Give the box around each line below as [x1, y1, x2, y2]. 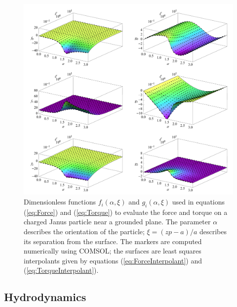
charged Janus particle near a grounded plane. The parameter [24, 216, 211, 227]
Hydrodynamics [4, 289, 86, 305]
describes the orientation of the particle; [24, 226, 145, 237]
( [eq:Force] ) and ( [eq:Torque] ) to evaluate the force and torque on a [24, 206, 228, 217]
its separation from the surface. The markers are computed [24, 236, 202, 246]
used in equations [172, 197, 225, 207]
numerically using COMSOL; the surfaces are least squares [24, 246, 201, 256]
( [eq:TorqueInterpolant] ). [24, 265, 99, 275]
